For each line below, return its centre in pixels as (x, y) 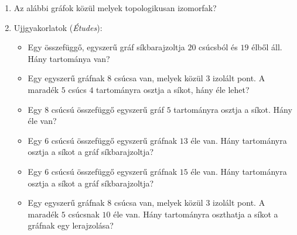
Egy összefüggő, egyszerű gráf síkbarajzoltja (106, 47)
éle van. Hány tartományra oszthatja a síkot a (196, 214)
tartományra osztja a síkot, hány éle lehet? (173, 89)
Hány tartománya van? (69, 58)
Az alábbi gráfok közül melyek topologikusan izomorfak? (115, 8)
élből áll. (267, 47)
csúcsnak (84, 214)
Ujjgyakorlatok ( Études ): (58, 27)
